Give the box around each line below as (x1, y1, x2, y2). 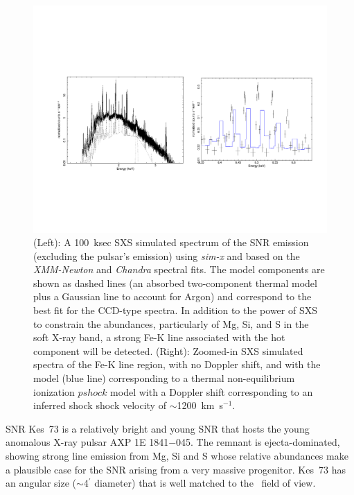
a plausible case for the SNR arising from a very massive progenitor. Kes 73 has (6, 462, 346, 476)
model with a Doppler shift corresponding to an (110, 384, 313, 399)
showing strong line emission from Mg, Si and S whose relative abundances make (6, 449, 348, 463)
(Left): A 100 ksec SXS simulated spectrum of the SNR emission (33, 235, 309, 250)
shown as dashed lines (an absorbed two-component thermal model (33, 275, 317, 290)
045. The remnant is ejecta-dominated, (176, 435, 340, 449)
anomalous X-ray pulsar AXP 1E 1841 (6, 435, 169, 449)
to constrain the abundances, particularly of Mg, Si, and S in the (33, 316, 309, 331)
